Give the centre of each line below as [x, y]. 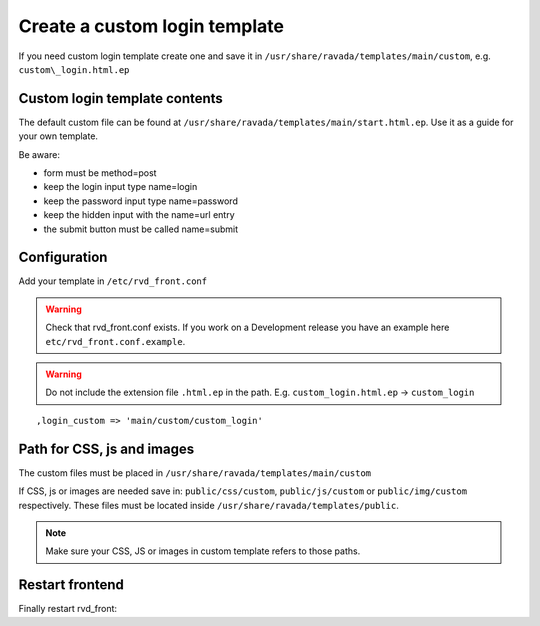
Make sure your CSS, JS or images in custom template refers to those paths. [203, 551]
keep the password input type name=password [141, 201]
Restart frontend [71, 585]
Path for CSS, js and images [106, 448]
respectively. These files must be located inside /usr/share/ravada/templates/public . [208, 505]
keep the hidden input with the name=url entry [139, 215]
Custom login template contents [121, 98]
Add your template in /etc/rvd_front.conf [113, 281]
